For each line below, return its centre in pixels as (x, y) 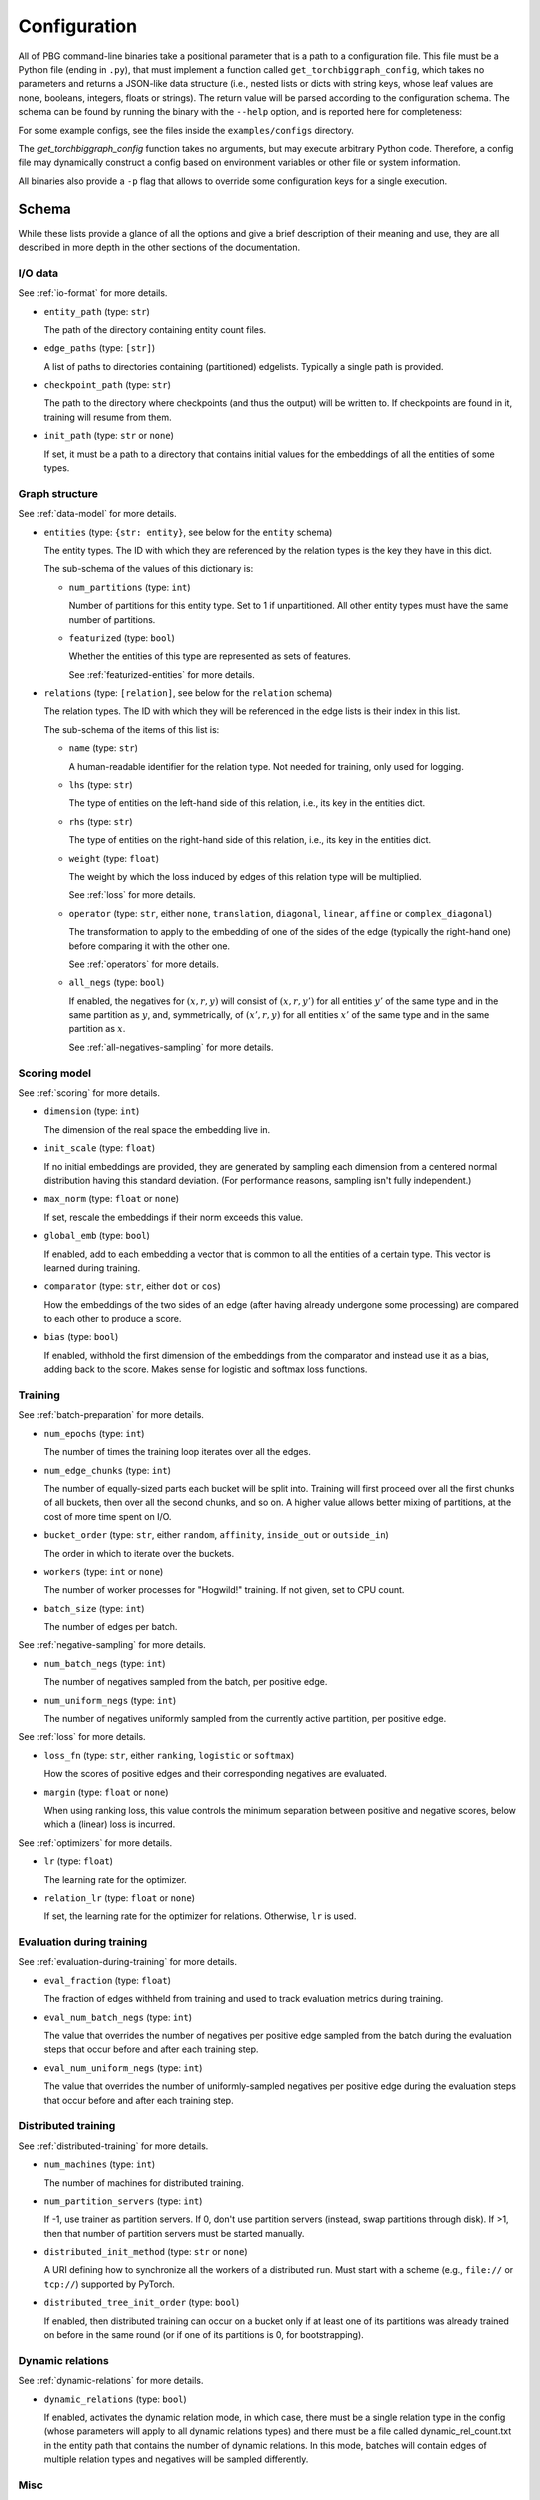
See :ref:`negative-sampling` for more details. (112, 1645)
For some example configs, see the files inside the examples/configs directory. (186, 130)
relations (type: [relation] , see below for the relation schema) (188, 693)
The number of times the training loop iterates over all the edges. (177, 1452)
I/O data (38, 273)
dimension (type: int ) (91, 1111)
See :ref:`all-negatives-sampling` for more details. (171, 1047)
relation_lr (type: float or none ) (119, 1897)
